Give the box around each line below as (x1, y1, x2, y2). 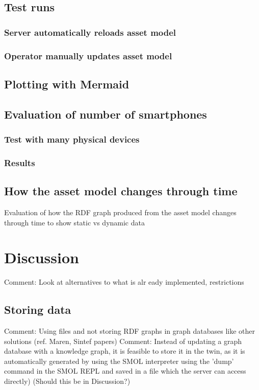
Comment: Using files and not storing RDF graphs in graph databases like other (4, 326, 255, 336)
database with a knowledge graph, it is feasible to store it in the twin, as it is (4, 346, 245, 356)
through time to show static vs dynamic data (4, 217, 145, 227)
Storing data (4, 302, 71, 317)
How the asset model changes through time (4, 183, 238, 199)
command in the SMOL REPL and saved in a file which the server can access (4, 365, 246, 376)
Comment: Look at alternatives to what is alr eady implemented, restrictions (4, 277, 244, 287)
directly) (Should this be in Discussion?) (4, 376, 131, 386)
